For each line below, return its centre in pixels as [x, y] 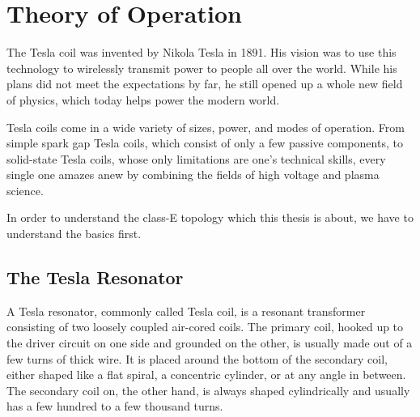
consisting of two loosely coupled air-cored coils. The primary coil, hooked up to [205, 327]
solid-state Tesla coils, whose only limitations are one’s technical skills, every [196, 158]
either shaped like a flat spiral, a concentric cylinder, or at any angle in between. [206, 374]
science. [25, 190]
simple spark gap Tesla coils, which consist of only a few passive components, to [205, 143]
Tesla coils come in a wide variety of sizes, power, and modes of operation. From [206, 127]
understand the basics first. [74, 234]
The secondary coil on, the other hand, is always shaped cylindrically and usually [208, 390]
